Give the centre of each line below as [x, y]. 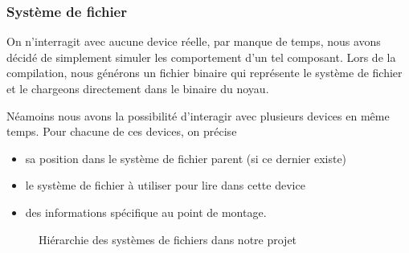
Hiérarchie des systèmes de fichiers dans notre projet [168, 239]
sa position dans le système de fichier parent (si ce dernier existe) [186, 158]
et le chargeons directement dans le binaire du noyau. [138, 88]
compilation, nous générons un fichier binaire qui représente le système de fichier [204, 73]
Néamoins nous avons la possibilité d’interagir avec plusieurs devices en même [198, 115]
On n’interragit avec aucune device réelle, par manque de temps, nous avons [194, 41]
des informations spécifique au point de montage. [146, 212]
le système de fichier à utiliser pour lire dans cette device [165, 185]
